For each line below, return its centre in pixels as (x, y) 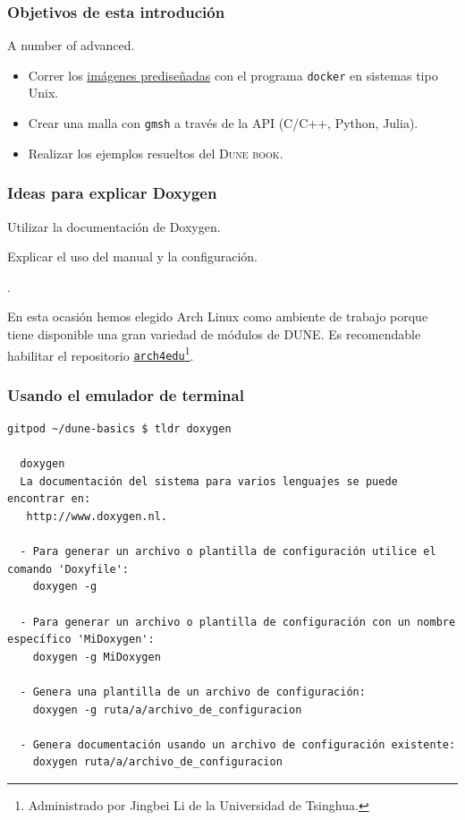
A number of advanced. (71, 45)
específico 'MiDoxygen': (81, 640)
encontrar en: (49, 499)
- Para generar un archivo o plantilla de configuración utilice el (228, 552)
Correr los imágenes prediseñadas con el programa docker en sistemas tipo (233, 75)
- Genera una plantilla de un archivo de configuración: (193, 692)
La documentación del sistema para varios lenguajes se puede (209, 481)
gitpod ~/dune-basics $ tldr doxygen (119, 429)
